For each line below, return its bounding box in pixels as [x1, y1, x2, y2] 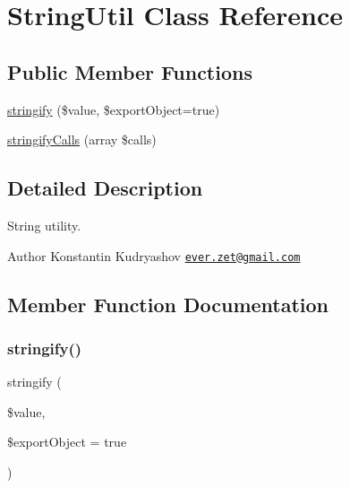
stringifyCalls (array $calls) [7, 130, 157, 149]
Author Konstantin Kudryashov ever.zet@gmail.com [7, 246, 301, 265]
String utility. [7, 215, 81, 234]
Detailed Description [7, 174, 203, 202]
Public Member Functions [7, 57, 252, 85]
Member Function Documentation [7, 290, 329, 318]
